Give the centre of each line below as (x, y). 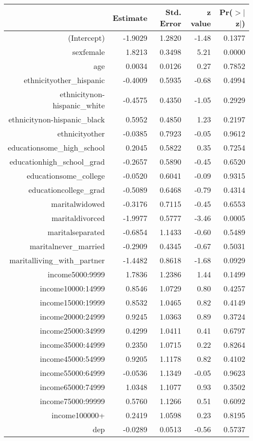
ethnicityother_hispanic (64, 80)
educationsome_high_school (56, 147)
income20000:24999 (72, 316)
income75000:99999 (72, 401)
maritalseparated (76, 232)
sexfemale (89, 52)
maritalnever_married (67, 246)
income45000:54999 (72, 359)
